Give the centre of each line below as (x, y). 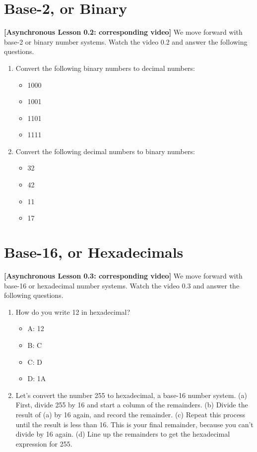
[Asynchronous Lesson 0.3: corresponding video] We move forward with (123, 275)
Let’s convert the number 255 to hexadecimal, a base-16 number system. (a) (131, 395)
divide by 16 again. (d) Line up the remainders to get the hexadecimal (123, 434)
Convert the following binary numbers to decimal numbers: (105, 68)
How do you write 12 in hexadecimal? (73, 311)
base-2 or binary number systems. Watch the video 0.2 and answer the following (126, 41)
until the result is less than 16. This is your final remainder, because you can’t (134, 424)
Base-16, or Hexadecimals (94, 252)
